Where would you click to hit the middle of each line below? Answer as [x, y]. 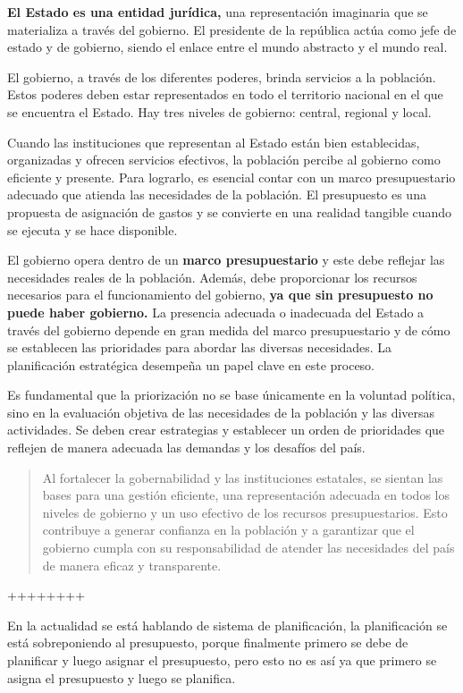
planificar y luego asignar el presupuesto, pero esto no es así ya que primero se [222, 660]
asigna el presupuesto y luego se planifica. [122, 677]
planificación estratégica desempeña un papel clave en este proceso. [191, 364]
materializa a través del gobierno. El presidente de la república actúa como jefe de [232, 29]
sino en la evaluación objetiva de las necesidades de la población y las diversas [221, 412]
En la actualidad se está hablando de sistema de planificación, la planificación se [227, 625]
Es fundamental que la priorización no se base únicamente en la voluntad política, [231, 395]
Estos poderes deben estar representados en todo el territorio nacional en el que [225, 94]
